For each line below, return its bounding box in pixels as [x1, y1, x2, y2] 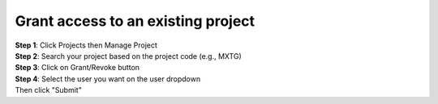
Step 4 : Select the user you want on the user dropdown [15, 73, 201, 84]
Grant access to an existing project [15, 12, 255, 30]
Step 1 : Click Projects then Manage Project [15, 40, 158, 50]
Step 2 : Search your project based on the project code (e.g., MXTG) [15, 51, 243, 60]
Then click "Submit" [15, 85, 83, 95]
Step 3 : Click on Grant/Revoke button [15, 63, 140, 73]
